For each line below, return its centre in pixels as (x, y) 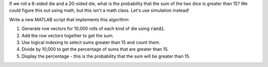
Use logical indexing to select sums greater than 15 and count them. (91, 42)
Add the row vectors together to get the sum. (68, 35)
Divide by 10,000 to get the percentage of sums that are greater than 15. (95, 49)
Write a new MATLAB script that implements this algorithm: (69, 19)
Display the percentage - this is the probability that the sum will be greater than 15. (106, 56)
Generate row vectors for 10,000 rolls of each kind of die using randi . (94, 29)
